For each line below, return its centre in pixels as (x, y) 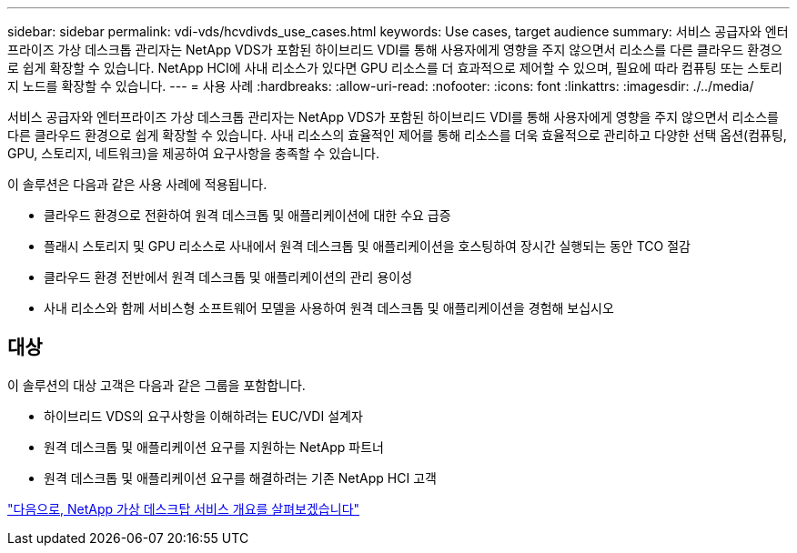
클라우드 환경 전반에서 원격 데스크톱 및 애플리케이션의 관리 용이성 (228, 277)
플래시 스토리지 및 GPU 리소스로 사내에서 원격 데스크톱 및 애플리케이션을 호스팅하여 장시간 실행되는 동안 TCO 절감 (367, 246)
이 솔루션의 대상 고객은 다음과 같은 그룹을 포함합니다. (156, 385)
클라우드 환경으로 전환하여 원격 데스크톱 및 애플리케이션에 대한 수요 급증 (247, 215)
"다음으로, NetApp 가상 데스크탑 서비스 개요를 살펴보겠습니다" (184, 508)
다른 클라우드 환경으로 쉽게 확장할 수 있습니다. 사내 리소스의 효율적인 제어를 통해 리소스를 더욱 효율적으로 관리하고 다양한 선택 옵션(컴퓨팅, (397, 135)
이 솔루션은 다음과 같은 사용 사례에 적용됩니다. (137, 184)
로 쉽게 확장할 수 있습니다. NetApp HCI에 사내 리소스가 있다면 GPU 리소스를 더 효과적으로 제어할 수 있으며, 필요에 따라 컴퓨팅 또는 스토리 (395, 68)
